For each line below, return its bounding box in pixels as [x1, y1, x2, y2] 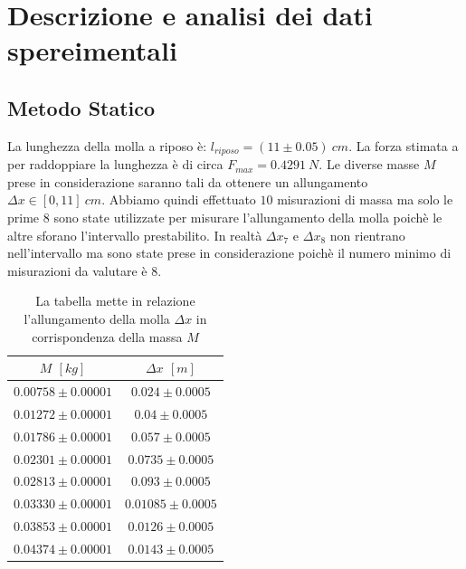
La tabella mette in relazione [35, 291, 195, 310]
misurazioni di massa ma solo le [277, 190, 453, 209]
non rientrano [329, 225, 405, 244]
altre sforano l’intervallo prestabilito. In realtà [7, 225, 262, 244]
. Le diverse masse [319, 155, 420, 174]
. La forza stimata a [348, 136, 459, 155]
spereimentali [7, 32, 177, 69]
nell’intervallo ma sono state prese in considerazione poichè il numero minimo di [7, 243, 452, 262]
